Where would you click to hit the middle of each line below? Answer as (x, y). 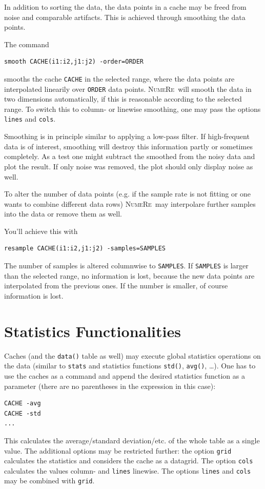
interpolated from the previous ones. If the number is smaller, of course (116, 286)
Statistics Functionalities (93, 331)
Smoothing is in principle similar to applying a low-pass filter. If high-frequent (127, 136)
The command (27, 44)
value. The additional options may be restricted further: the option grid (118, 450)
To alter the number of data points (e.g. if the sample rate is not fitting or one (128, 194)
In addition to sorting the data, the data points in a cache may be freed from (125, 7)
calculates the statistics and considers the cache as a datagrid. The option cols (129, 461)
